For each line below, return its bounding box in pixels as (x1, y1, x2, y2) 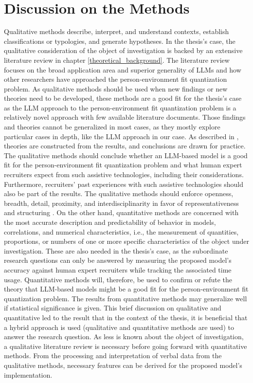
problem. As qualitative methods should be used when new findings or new (4, 83, 228, 93)
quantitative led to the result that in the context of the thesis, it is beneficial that (4, 312, 248, 322)
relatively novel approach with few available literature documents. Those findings (4, 112, 246, 122)
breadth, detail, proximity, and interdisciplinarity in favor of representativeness (4, 198, 239, 208)
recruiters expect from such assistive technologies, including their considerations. (4, 169, 244, 180)
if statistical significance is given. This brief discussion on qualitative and (4, 303, 221, 313)
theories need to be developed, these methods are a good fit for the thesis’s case (4, 93, 242, 103)
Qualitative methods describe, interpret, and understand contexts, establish (4, 26, 229, 36)
